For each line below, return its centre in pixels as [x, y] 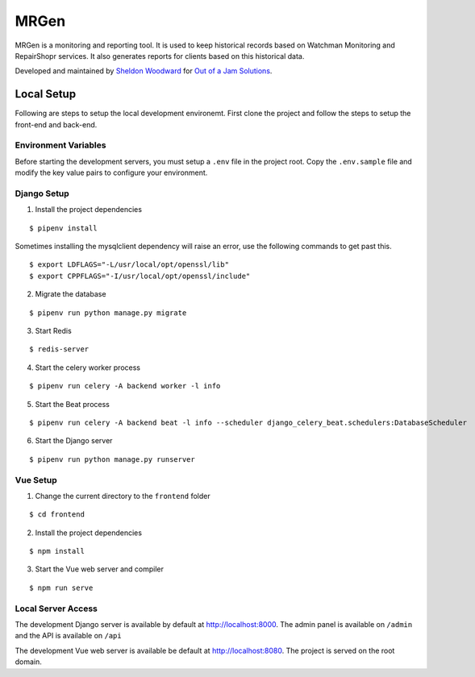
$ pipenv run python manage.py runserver [112, 459]
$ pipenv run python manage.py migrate [108, 313]
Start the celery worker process [88, 368]
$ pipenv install [63, 228]
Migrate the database [71, 294]
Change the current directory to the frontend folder [123, 496]
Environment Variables [60, 145]
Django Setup [42, 193]
